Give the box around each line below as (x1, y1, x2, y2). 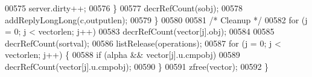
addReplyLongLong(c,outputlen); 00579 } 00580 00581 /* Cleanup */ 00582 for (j (5, 13, 308, 26)
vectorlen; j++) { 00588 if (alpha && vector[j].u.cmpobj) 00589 (5, 48, 240, 61)
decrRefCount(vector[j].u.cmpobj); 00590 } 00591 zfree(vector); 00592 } (5, 60, 269, 72)
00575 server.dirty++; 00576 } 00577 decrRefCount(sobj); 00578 (5, 2, 243, 14)
